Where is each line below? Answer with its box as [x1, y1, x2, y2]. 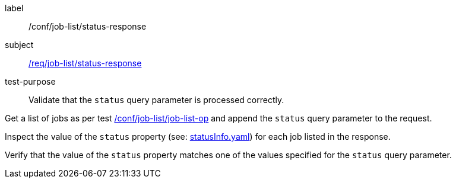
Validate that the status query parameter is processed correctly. [28, 95, 284, 105]
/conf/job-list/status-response [28, 21, 147, 31]
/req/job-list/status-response [28, 58, 142, 68]
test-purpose [5, 76, 56, 86]
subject [5, 40, 34, 50]
